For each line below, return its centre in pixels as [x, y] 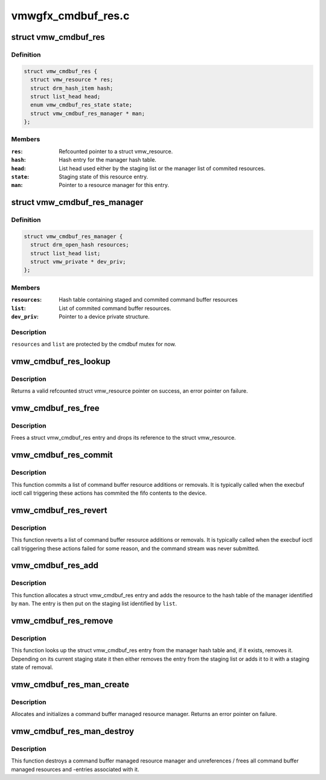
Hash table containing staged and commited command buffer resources [148, 300]
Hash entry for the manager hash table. [108, 160]
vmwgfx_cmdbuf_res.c [70, 16]
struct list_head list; [66, 253]
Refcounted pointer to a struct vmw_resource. [116, 151]
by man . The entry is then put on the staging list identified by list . [94, 604]
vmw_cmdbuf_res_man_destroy [73, 731]
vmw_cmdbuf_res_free [55, 408]
